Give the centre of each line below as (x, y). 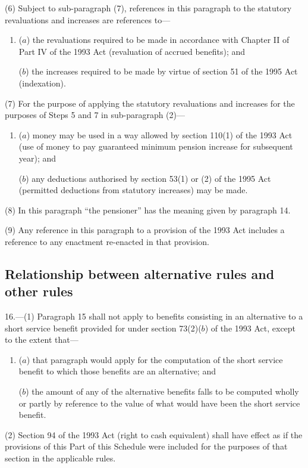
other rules (39, 291)
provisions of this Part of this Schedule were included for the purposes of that (146, 446)
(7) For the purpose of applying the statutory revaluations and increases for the (150, 103)
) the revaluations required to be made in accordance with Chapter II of (158, 40)
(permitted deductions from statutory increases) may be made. (133, 190)
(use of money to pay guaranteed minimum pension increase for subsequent (156, 146)
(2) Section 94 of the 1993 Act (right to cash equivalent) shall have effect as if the (154, 434)
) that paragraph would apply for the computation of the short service (155, 359)
